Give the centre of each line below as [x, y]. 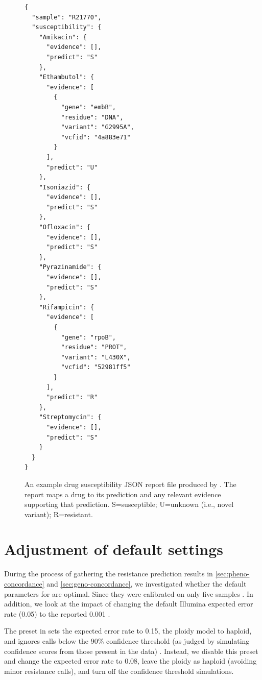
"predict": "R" [72, 397]
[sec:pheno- [232, 574]
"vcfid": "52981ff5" [96, 367]
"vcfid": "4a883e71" [96, 137]
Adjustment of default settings [114, 549]
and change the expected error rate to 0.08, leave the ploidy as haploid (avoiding [130, 661]
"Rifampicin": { [67, 307]
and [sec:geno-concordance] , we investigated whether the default [147, 584]
